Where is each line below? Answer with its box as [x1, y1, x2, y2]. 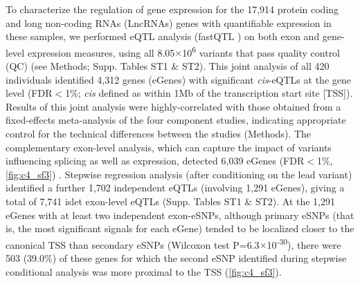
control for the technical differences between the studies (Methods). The [6, 126, 311, 140]
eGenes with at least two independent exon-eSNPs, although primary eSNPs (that [6, 207, 354, 222]
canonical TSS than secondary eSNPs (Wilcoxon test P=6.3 [6, 237, 260, 252]
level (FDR [6, 86, 53, 100]
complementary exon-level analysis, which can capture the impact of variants [6, 140, 332, 154]
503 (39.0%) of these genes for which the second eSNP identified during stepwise [6, 251, 347, 265]
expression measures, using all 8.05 [27, 45, 175, 59]
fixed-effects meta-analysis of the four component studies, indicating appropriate [6, 113, 346, 127]
